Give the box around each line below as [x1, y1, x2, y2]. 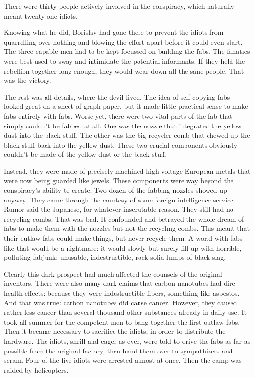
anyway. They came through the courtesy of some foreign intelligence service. [4, 194, 235, 204]
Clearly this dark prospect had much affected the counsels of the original [4, 268, 222, 278]
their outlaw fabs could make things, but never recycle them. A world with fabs [4, 233, 243, 243]
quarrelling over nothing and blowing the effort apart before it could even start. [4, 36, 243, 47]
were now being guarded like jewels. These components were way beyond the [4, 175, 234, 185]
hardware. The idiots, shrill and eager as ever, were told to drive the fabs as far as [4, 336, 251, 346]
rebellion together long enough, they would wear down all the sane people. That [4, 65, 244, 76]
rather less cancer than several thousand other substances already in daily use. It [4, 307, 247, 317]
